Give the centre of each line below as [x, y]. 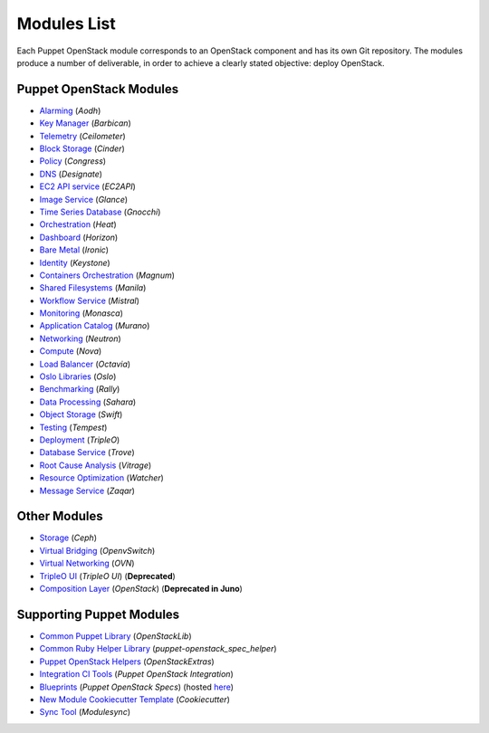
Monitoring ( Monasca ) [81, 313]
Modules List [67, 24]
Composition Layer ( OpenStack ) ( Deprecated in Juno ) [141, 589]
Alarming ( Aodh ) [70, 110]
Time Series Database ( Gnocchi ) [100, 212]
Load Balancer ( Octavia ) [85, 364]
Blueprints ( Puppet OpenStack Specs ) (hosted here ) [137, 687]
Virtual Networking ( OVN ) [87, 563]
